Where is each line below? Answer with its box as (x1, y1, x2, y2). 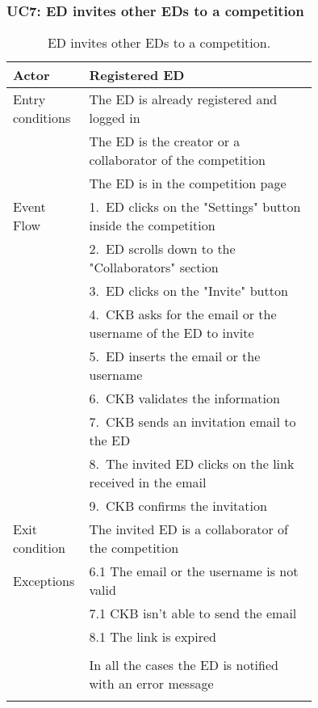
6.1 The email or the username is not (89, 562, 299, 581)
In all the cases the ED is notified (89, 655, 278, 675)
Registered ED (89, 65, 185, 85)
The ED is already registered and (89, 90, 278, 109)
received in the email (89, 473, 207, 492)
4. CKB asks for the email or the (89, 305, 277, 324)
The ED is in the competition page (89, 174, 287, 193)
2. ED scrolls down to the (89, 239, 236, 259)
